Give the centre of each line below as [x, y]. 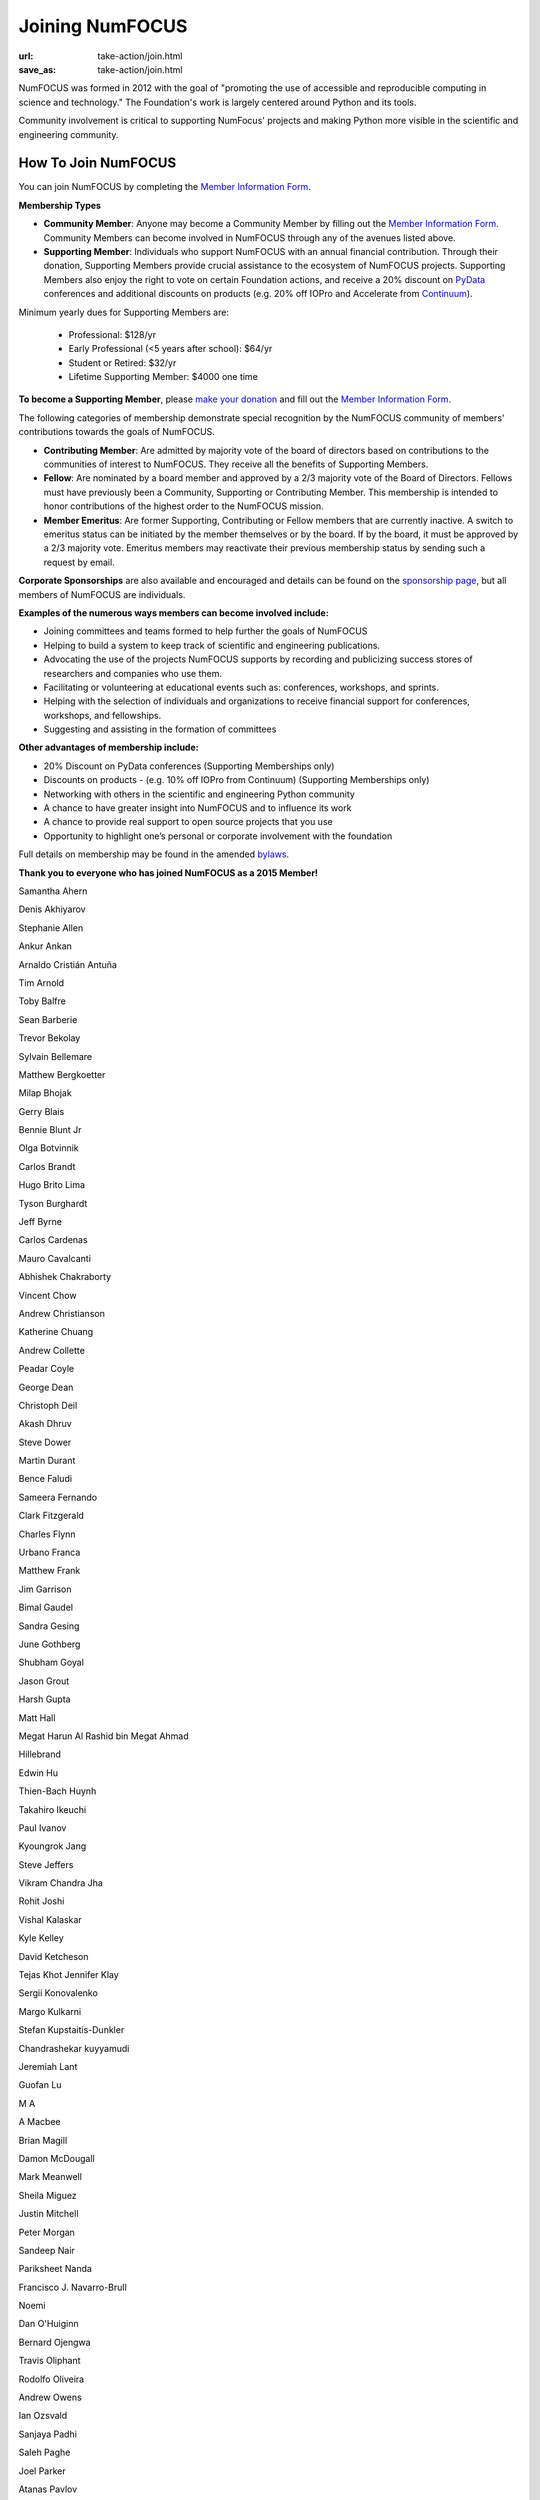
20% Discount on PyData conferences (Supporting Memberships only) [189, 766]
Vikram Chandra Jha [61, 1883]
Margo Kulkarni [50, 2011]
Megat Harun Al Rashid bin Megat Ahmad [103, 1736]
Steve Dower [45, 1442]
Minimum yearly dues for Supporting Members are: [124, 312]
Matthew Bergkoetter [62, 1074]
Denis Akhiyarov [52, 909]
